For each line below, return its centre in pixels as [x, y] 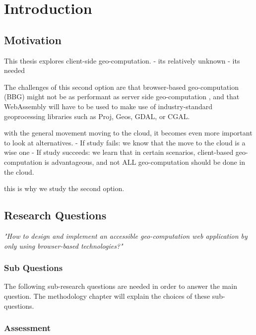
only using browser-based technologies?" [64, 245]
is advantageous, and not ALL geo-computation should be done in [145, 162]
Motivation [33, 39]
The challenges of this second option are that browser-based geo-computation [121, 87]
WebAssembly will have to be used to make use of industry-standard [108, 106]
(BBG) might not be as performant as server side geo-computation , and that [122, 97]
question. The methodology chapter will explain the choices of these [107, 296]
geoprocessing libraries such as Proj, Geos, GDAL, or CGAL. [97, 116]
